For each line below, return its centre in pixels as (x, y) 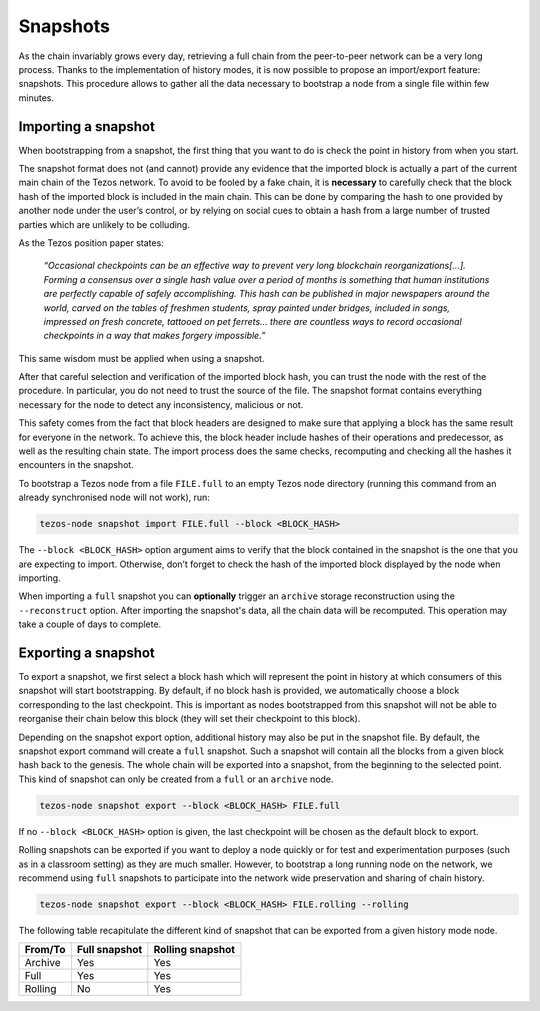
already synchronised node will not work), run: (114, 497)
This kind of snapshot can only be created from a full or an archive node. (176, 779)
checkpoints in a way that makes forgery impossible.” (154, 336)
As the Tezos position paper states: (91, 242)
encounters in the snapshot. (76, 465)
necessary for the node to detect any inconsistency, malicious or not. (161, 404)
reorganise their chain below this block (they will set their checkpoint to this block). (189, 719)
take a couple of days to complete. (90, 624)
